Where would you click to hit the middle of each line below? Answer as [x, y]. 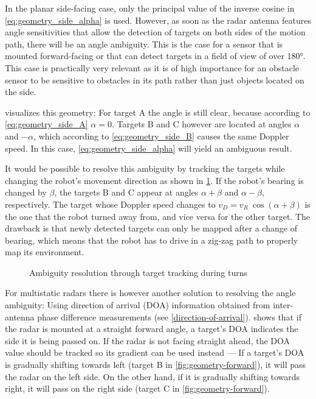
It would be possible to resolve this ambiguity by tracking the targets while [145, 168]
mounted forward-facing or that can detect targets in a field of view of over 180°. [155, 56]
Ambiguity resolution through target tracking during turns [139, 272]
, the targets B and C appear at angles [126, 192]
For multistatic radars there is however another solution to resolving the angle [150, 293]
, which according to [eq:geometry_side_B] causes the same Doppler [161, 136]
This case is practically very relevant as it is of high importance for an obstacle [152, 67]
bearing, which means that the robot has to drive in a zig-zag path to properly [152, 240]
